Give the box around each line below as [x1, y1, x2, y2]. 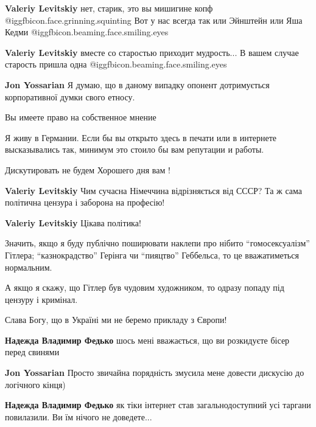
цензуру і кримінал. [5, 293, 78, 305]
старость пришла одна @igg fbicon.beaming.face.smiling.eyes [5, 58, 227, 71]
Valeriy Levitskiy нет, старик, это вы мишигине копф [5, 2, 213, 14]
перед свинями [5, 345, 60, 358]
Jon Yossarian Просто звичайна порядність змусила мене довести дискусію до [5, 366, 304, 379]
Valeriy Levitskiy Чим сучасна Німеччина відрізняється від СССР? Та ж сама [5, 184, 303, 196]
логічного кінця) [5, 378, 66, 391]
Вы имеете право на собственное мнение [5, 111, 156, 123]
